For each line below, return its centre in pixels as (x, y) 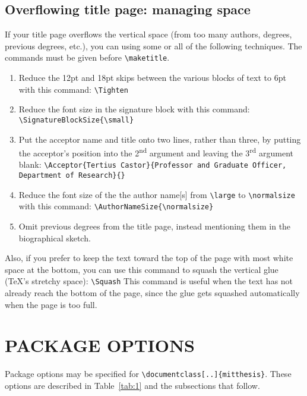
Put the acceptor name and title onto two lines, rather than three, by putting (160, 139)
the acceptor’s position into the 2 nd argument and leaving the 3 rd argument (156, 152)
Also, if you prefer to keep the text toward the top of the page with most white (149, 258)
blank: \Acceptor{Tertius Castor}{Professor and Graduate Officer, (153, 164)
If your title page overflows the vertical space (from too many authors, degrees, (148, 34)
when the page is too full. (51, 304)
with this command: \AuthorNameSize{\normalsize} (116, 206)
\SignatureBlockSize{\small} (76, 120)
